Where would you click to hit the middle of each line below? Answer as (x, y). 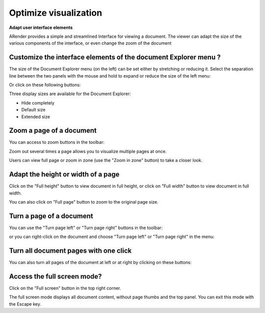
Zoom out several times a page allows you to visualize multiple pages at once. (88, 151)
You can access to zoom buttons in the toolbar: (57, 142)
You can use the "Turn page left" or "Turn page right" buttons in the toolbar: (86, 228)
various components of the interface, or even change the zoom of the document (90, 43)
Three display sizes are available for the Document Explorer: (70, 94)
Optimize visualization (56, 13)
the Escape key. (25, 304)
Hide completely (38, 103)
